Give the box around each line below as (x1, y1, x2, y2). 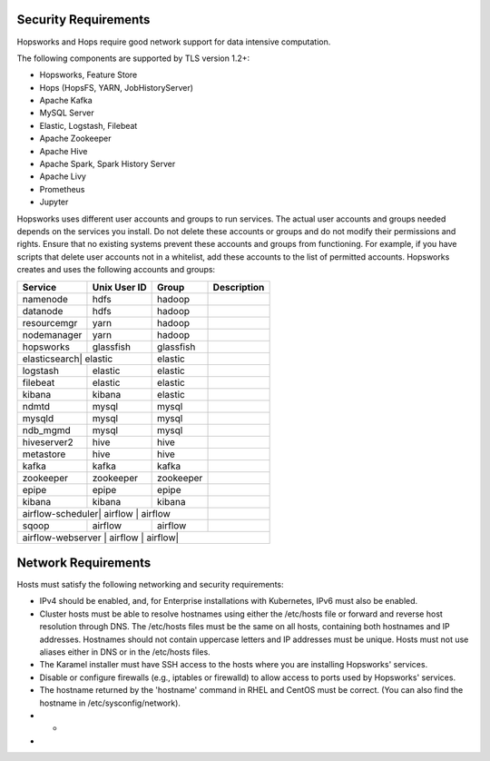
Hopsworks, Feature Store (39, 69, 138, 81)
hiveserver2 (22, 436, 73, 449)
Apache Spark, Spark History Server (39, 159, 176, 170)
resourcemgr (22, 316, 78, 329)
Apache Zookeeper (39, 133, 112, 144)
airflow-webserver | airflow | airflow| (22, 531, 180, 544)
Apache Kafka (39, 95, 93, 106)
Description (212, 281, 265, 293)
